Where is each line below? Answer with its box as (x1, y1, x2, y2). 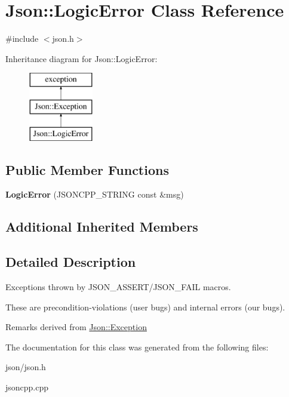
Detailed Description (5, 253, 136, 271)
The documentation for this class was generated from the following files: (5, 340, 269, 353)
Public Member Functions (5, 160, 169, 179)
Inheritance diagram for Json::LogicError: (5, 52, 158, 64)
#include (5, 32, 39, 45)
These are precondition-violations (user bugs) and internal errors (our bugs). (5, 300, 285, 313)
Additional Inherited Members (5, 217, 198, 236)
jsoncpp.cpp (5, 381, 49, 393)
